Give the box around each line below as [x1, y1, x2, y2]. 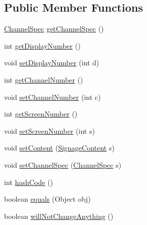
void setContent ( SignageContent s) [4, 142, 115, 153]
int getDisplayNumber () [4, 40, 81, 51]
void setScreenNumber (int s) [4, 125, 95, 136]
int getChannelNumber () [4, 74, 83, 85]
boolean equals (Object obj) [4, 194, 91, 204]
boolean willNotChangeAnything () [4, 210, 114, 221]
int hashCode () [4, 176, 53, 187]
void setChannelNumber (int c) [4, 91, 101, 102]
